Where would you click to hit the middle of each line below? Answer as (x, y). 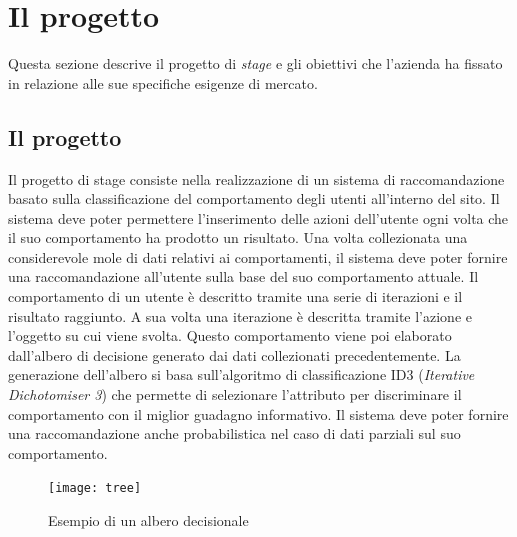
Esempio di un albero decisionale (148, 520)
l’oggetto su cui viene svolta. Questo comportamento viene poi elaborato (230, 335)
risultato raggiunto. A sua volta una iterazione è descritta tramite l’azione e (240, 315)
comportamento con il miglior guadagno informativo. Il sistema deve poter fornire (258, 413)
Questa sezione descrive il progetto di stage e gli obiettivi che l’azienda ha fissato (255, 63)
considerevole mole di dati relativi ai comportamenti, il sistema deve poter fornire (258, 256)
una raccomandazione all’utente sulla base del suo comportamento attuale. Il (243, 276)
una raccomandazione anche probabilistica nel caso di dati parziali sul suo (234, 433)
